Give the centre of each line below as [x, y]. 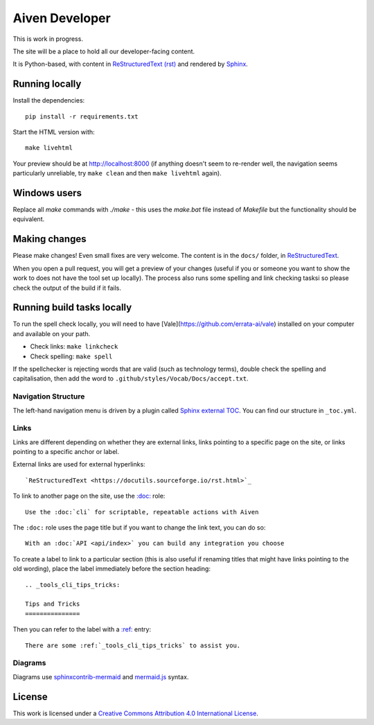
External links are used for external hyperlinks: [79, 464]
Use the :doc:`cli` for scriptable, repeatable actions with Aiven [142, 512]
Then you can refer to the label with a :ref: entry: [82, 629]
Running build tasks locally [72, 307]
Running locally [47, 84]
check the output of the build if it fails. [67, 288]
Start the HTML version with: [54, 132]
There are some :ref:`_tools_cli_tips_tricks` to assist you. [133, 645]
